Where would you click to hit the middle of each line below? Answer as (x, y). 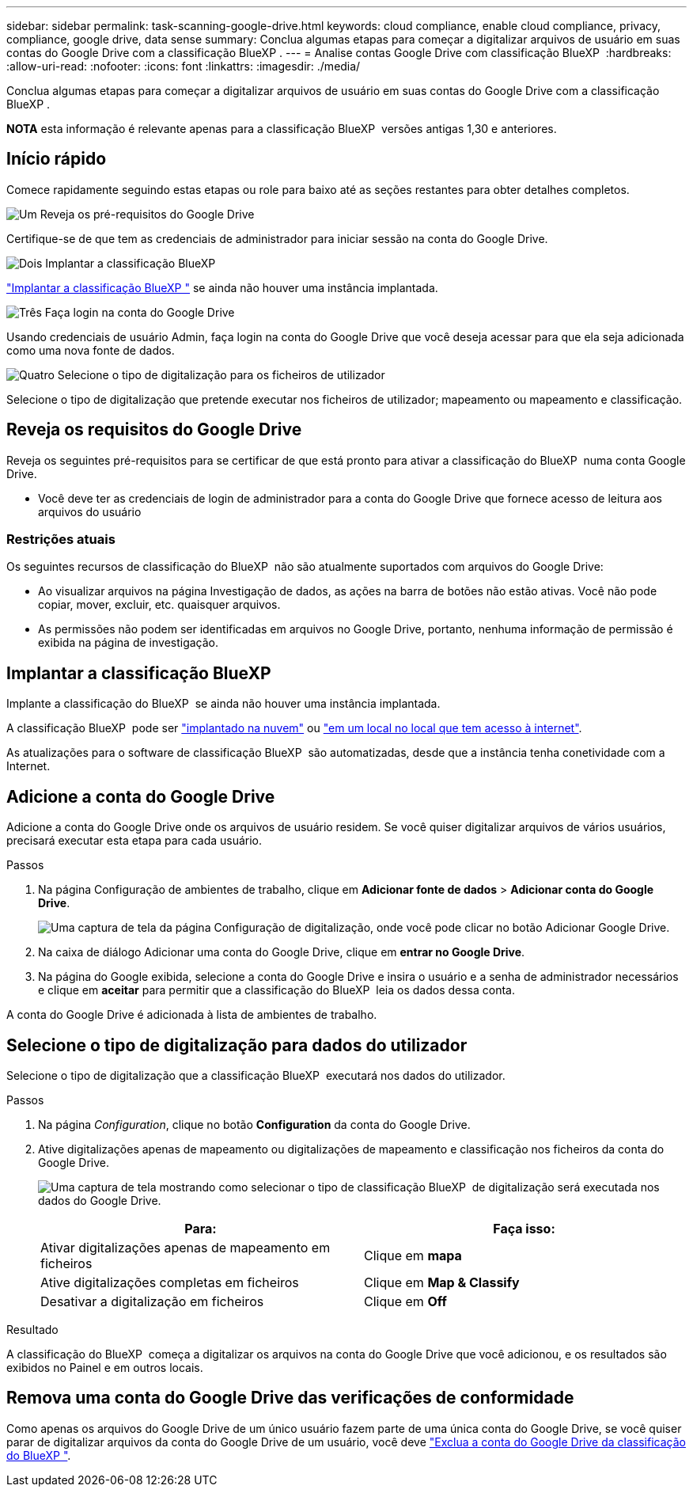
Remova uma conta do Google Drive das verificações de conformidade (290, 1398)
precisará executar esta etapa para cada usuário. (134, 841)
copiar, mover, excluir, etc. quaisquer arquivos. (159, 605)
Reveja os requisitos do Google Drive (154, 430)
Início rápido (57, 159)
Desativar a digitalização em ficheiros (152, 1301)
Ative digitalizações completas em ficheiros (170, 1282)
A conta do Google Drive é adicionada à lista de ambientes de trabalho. (192, 1015)
